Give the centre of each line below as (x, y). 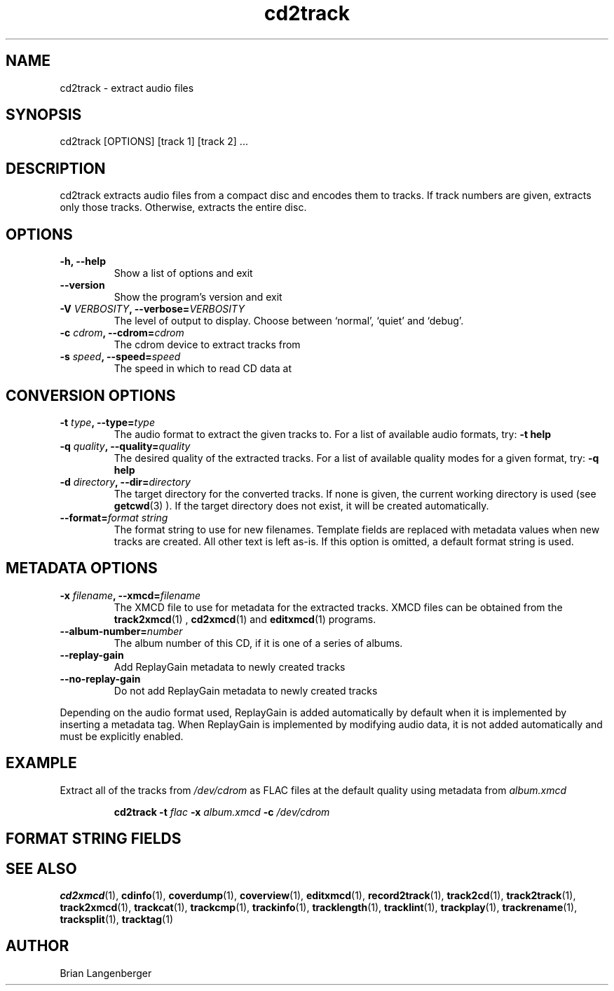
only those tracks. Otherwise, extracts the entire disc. (183, 207)
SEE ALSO (41, 868)
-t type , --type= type (107, 422)
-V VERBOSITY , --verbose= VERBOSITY (152, 309)
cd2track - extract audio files (127, 88)
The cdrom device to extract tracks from (207, 345)
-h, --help (83, 261)
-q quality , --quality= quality (125, 446)
